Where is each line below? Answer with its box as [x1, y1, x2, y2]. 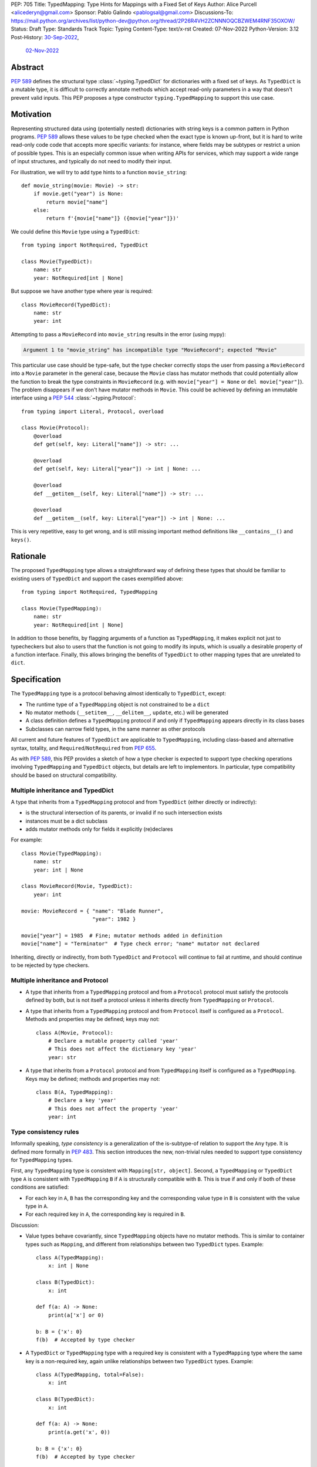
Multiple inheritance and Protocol [11, 976, 109, 984]
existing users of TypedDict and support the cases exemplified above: [11, 575, 184, 582]
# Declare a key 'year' [48, 1097, 117, 1104]
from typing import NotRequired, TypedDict [21, 242, 149, 249]
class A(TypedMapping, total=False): [36, 1371, 145, 1378]
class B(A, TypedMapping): [36, 1089, 114, 1096]
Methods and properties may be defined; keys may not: [25, 1016, 160, 1023]
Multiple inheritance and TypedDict [11, 786, 114, 795]
